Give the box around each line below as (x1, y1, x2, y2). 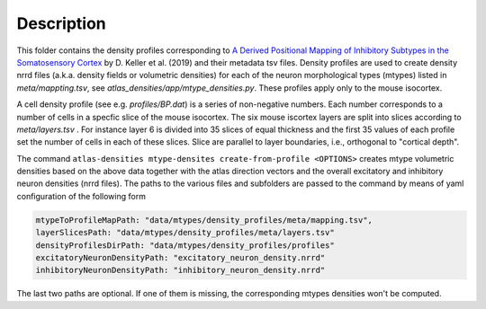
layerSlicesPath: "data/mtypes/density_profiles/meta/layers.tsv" (35, 227, 335, 238)
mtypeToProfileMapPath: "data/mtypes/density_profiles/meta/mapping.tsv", (35, 215, 373, 225)
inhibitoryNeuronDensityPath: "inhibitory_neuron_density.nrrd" (35, 265, 326, 276)
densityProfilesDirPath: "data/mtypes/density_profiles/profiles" (35, 240, 335, 251)
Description (16, 13, 107, 33)
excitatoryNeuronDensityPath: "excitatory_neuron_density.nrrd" (35, 252, 326, 262)
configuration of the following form (16, 190, 146, 201)
